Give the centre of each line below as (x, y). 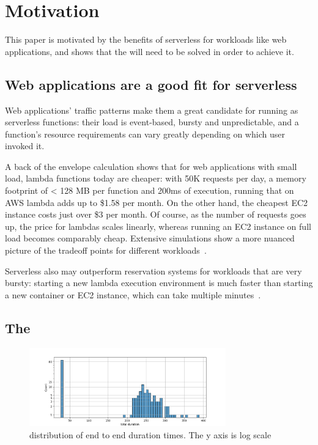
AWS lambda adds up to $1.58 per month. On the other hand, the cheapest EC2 (157, 202)
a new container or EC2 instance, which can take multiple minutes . (133, 294)
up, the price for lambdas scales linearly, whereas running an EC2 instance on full (158, 226)
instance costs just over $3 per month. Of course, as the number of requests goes (156, 214)
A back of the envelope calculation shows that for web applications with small (151, 166)
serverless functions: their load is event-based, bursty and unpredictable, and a (152, 122)
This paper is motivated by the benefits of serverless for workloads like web (146, 39)
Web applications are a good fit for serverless (151, 84)
